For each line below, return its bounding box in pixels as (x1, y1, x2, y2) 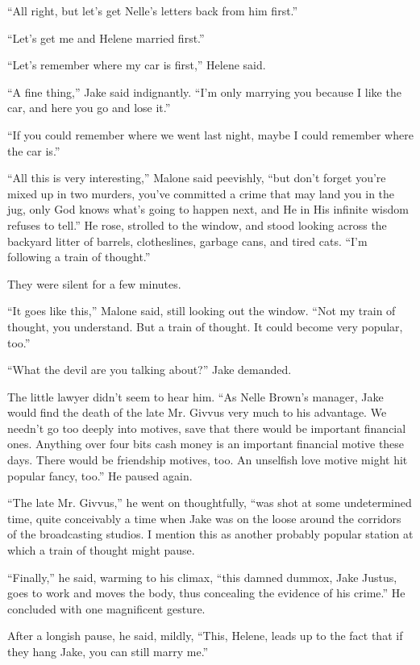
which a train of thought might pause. (7, 542, 195, 559)
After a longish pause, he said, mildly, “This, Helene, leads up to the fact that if (7, 627, 403, 644)
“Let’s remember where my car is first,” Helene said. (7, 56, 266, 73)
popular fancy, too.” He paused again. (7, 467, 193, 484)
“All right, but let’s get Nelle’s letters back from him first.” (7, 2, 298, 19)
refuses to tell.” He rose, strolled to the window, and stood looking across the (7, 216, 387, 233)
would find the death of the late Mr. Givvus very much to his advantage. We (7, 404, 387, 421)
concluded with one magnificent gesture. (7, 600, 206, 617)
